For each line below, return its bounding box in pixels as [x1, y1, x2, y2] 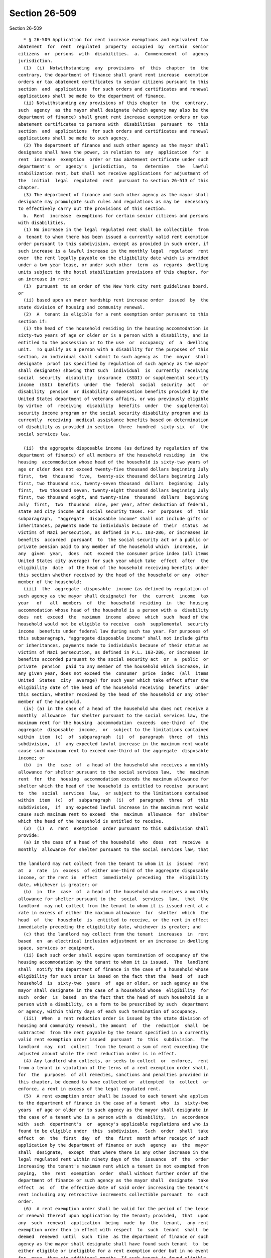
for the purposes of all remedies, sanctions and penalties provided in [18, 1072, 209, 1078]
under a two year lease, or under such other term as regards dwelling [18, 262, 209, 268]
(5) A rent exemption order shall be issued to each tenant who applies [23, 1093, 209, 1099]
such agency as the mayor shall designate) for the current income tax [18, 593, 209, 599]
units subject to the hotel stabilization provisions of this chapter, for [18, 269, 209, 275]
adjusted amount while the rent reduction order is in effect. [18, 1051, 177, 1057]
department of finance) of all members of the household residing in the [18, 452, 209, 458]
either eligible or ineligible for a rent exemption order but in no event [18, 1248, 209, 1254]
